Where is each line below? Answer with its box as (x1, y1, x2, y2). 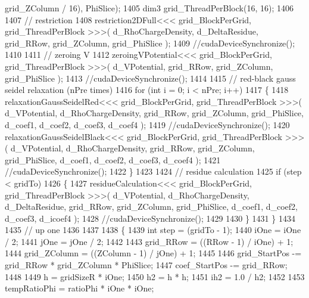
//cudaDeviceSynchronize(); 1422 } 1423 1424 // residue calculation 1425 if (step (5, 165, 302, 178)
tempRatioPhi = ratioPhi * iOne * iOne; (5, 282, 154, 294)
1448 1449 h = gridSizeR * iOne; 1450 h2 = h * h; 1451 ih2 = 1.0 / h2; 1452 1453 (5, 270, 305, 283)
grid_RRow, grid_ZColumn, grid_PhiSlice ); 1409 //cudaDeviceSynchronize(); (5, 36, 295, 49)
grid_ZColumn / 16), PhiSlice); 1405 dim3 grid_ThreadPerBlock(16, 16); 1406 (5, 2, 294, 14)
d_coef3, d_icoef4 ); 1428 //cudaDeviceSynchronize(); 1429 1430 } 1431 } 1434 (5, 212, 295, 224)
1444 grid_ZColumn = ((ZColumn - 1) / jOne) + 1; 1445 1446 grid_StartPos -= (5, 247, 302, 259)
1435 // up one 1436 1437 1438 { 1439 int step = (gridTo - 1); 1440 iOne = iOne (5, 223, 301, 236)
